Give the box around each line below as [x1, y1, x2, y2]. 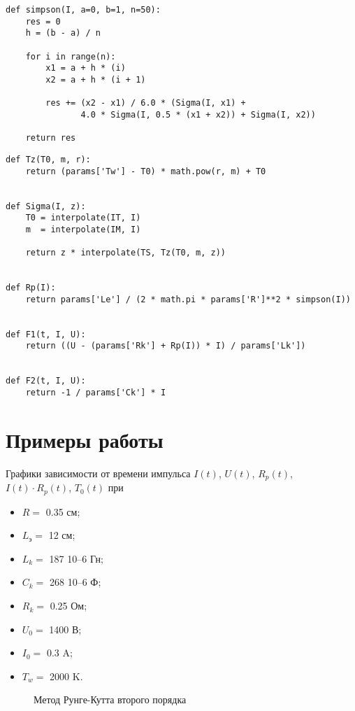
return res [25, 133, 76, 143]
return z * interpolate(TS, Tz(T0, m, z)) [25, 248, 226, 258]
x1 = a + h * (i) [45, 63, 126, 73]
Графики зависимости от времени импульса [6, 465, 191, 480]
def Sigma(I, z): [6, 201, 86, 211]
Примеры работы [6, 425, 164, 453]
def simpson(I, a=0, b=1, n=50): [6, 5, 161, 15]
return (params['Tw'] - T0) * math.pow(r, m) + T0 [25, 166, 266, 176]
